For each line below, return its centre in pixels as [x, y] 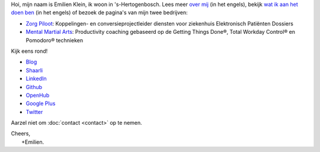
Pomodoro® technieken [54, 40]
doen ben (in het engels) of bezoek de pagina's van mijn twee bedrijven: [99, 12]
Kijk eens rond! [29, 51]
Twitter [34, 112]
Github [34, 87]
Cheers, [21, 134]
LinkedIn [36, 79]
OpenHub [38, 95]
